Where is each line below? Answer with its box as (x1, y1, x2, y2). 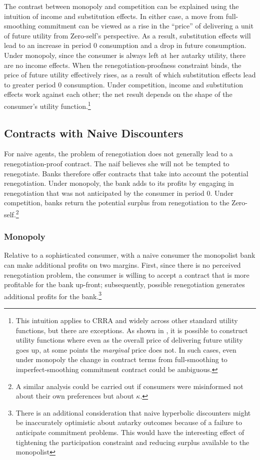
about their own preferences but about (15, 391, 134, 401)
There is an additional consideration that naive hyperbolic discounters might (15, 407, 251, 418)
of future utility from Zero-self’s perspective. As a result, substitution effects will (4, 30, 251, 40)
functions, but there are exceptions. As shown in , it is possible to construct (15, 325, 248, 335)
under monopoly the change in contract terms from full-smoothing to (15, 354, 227, 365)
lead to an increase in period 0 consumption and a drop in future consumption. (4, 40, 246, 50)
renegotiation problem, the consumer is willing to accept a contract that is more (4, 269, 249, 280)
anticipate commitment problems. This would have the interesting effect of (15, 427, 244, 437)
